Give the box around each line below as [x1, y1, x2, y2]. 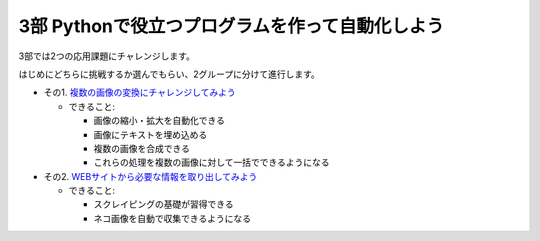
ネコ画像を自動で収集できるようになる [93, 212, 252, 224]
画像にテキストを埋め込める [93, 128, 208, 140]
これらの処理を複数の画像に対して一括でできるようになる [93, 156, 330, 169]
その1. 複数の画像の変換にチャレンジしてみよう [43, 86, 237, 99]
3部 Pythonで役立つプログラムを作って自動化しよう [18, 15, 445, 37]
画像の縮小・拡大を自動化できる [93, 115, 225, 127]
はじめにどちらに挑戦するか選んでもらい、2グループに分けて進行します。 [18, 68, 320, 80]
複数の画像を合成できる [93, 142, 190, 154]
